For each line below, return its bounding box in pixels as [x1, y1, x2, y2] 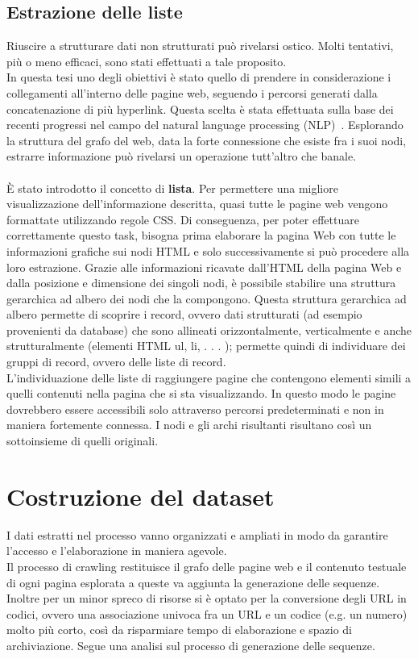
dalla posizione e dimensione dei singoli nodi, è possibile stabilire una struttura [6, 274, 396, 291]
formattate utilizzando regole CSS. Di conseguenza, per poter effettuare [6, 211, 359, 227]
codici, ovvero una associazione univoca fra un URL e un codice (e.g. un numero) [6, 605, 408, 622]
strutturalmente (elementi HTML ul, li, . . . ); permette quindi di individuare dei [6, 337, 406, 354]
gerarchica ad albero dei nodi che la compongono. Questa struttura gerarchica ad [6, 290, 407, 307]
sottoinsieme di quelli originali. [6, 432, 159, 449]
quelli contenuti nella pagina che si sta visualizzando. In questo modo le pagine [6, 385, 396, 402]
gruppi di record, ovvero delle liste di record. [6, 353, 226, 370]
